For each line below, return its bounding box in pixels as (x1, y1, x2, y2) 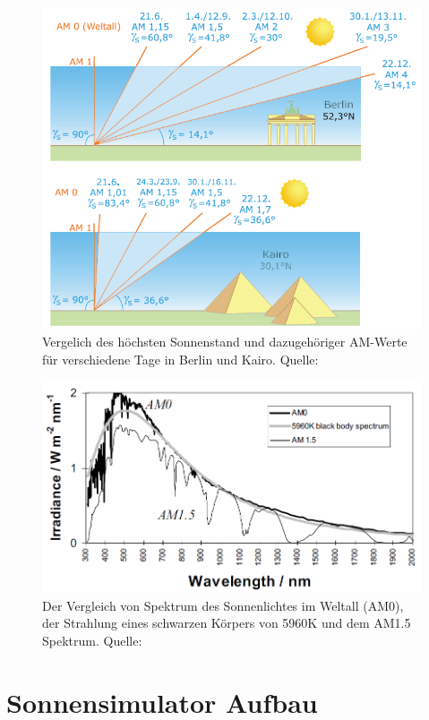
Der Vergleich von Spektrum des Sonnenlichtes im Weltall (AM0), (42, 596, 404, 614)
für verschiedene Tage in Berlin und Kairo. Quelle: (42, 349, 319, 368)
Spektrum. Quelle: (42, 630, 142, 649)
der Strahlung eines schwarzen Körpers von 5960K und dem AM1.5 (42, 613, 411, 632)
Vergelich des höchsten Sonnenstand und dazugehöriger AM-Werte (42, 332, 408, 351)
